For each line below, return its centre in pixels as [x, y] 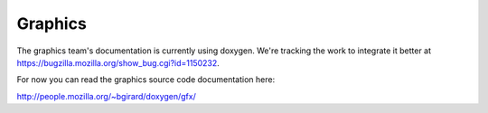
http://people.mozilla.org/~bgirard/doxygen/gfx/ [106, 96]
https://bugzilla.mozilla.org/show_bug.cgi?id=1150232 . [118, 62]
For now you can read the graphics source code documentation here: [146, 80]
